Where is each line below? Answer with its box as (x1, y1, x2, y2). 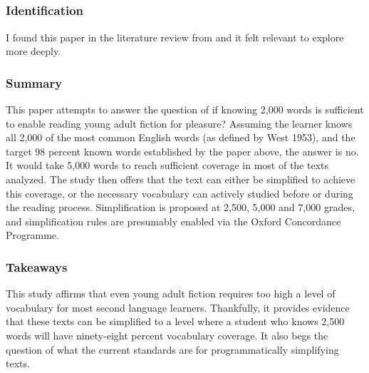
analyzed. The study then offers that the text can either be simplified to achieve (6, 172, 355, 187)
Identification (6, 1, 84, 19)
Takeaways (6, 257, 68, 275)
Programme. (6, 228, 59, 242)
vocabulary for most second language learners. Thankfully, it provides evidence (6, 300, 350, 315)
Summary (6, 73, 63, 91)
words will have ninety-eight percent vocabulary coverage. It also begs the (6, 328, 328, 343)
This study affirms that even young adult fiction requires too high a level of (6, 286, 336, 301)
